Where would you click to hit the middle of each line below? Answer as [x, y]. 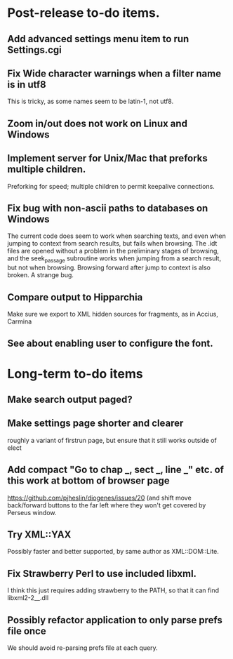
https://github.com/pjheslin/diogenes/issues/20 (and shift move [99, 498]
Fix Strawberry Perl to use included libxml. [102, 573]
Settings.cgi [34, 49]
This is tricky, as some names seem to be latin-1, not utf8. [91, 101]
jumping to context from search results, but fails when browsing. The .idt [112, 244]
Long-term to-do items [75, 374]
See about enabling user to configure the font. [110, 344]
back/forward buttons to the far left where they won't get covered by [107, 505]
